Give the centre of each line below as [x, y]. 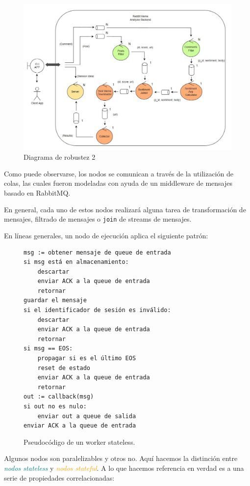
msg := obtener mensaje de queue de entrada [97, 252]
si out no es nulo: [55, 407]
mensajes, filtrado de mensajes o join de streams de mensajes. [98, 219]
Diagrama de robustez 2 [60, 157]
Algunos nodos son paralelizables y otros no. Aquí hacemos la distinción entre [121, 458]
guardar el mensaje [55, 300]
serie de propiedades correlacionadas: [59, 477]
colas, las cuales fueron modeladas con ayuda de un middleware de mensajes [118, 183]
